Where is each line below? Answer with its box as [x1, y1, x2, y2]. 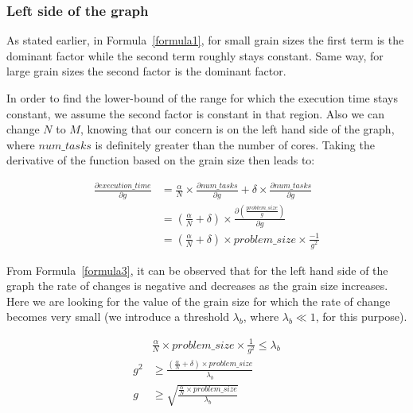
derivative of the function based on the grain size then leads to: [6, 152, 315, 168]
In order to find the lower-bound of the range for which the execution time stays [6, 90, 398, 106]
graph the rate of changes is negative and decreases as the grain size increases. [6, 277, 388, 294]
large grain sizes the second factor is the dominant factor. [6, 63, 286, 79]
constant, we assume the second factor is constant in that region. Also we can [6, 105, 384, 122]
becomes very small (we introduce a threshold [6, 308, 229, 325]
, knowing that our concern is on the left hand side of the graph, [80, 121, 395, 137]
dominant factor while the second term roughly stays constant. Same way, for [6, 47, 384, 64]
